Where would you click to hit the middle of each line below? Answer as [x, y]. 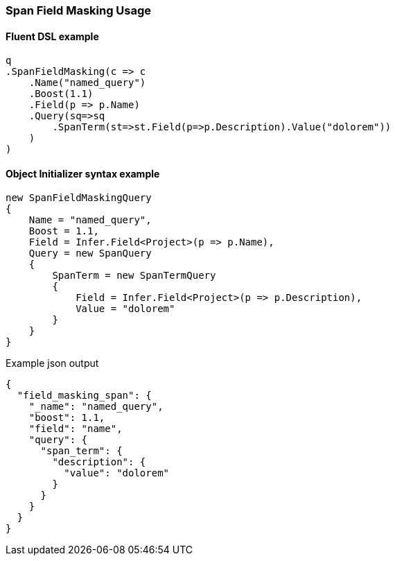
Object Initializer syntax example [83, 173]
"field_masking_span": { [84, 396]
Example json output [52, 363]
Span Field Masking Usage [79, 10]
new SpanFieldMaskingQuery [79, 198]
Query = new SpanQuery [90, 253]
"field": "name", [76, 429]
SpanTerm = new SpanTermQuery [134, 276]
